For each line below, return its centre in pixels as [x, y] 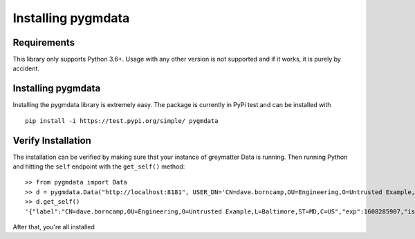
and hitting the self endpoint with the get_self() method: [99, 166]
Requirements [44, 42]
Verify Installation [52, 141]
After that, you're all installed [54, 227]
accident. [26, 68]
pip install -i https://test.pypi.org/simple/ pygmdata [122, 121]
